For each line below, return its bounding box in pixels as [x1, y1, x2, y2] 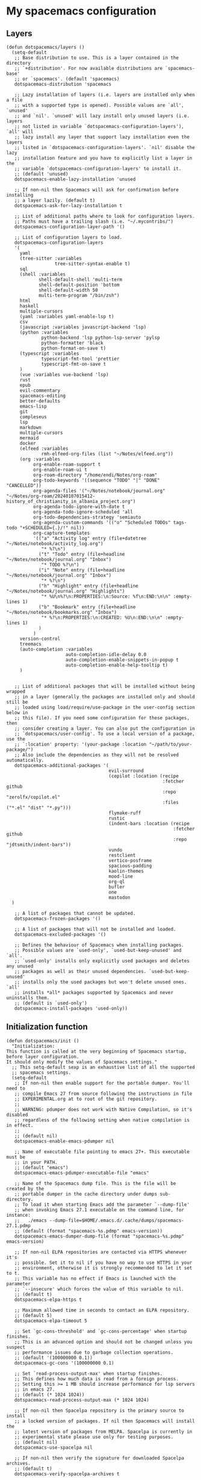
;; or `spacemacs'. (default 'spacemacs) [14, 76, 120, 82]
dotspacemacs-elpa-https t [14, 1297, 82, 1303]
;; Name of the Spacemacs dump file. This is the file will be [14, 1180, 176, 1187]
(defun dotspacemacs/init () [6, 1038, 79, 1044]
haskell [19, 303, 39, 309]
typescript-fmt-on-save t [41, 361, 107, 367]
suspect [6, 1344, 26, 1350]
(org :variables [19, 456, 61, 462]
